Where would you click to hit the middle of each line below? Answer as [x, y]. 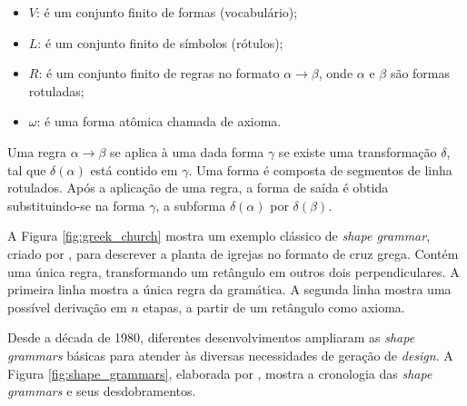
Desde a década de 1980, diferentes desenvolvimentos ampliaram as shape [211, 337]
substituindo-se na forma [76, 205]
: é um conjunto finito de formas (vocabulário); [167, 12]
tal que [27, 169]
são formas [420, 73]
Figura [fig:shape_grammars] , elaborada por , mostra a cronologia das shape [220, 373]
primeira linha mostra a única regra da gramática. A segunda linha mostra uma [229, 289]
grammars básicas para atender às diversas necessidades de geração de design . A [230, 355]
